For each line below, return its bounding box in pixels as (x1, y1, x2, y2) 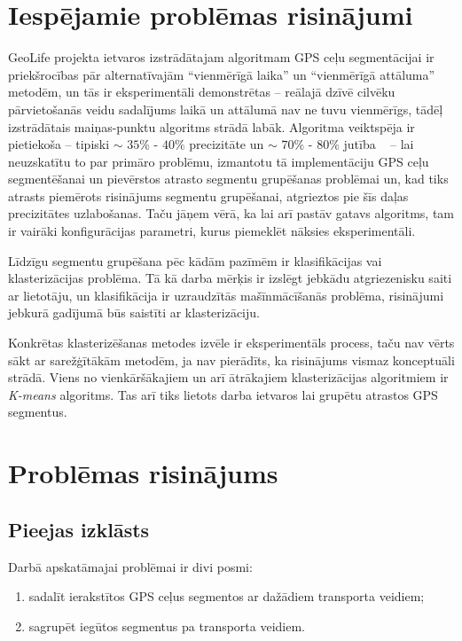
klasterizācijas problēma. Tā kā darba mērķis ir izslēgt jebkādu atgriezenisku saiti (8, 269, 452, 287)
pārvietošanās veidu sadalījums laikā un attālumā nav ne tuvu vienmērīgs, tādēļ (8, 99, 443, 118)
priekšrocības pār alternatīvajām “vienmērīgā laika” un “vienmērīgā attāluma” (8, 65, 435, 83)
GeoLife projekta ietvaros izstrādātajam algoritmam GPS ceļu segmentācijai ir (8, 48, 435, 66)
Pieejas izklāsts (8, 515, 150, 543)
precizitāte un (189, 135, 264, 153)
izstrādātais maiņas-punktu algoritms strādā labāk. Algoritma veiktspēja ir (8, 117, 415, 136)
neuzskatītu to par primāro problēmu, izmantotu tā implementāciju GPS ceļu (8, 152, 429, 170)
